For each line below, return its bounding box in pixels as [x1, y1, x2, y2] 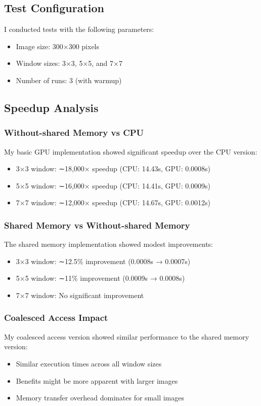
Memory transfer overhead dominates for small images [16, 392, 185, 403]
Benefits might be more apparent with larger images [16, 375, 178, 386]
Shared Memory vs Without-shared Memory [4, 218, 190, 231]
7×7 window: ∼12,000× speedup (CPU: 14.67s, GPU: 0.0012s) [16, 197, 211, 208]
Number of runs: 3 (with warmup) [16, 75, 122, 85]
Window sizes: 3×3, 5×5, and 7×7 [16, 58, 122, 68]
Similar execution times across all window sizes [16, 358, 162, 368]
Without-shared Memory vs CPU [4, 126, 144, 139]
